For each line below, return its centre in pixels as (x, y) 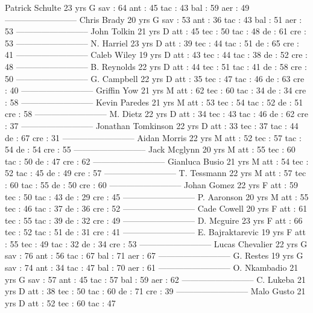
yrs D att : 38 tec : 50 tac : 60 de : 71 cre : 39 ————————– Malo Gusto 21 (155, 291)
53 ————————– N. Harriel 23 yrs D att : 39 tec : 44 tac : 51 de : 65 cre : (152, 43)
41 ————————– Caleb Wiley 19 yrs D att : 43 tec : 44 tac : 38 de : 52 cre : (156, 55)
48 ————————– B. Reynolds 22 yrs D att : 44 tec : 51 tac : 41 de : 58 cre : (156, 66)
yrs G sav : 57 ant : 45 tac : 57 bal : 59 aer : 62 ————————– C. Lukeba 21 (156, 279)
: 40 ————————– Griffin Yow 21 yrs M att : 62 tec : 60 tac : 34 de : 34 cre (156, 90)
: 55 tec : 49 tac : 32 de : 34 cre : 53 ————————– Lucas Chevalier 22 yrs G (156, 243)
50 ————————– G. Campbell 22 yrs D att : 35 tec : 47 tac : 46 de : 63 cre (155, 78)
